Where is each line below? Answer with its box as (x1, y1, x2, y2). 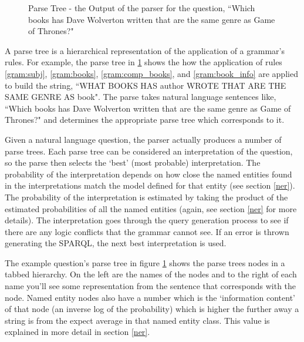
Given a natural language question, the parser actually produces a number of (5, 133, 282, 145)
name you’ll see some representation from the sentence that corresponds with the (5, 280, 296, 292)
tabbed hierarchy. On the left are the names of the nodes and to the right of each (5, 268, 297, 280)
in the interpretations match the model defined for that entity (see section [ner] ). (5, 179, 295, 192)
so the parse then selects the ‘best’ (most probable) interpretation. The (5, 156, 261, 169)
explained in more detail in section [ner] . (5, 326, 150, 338)
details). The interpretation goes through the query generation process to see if (5, 214, 289, 226)
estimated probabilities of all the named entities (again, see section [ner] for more (5, 202, 297, 214)
